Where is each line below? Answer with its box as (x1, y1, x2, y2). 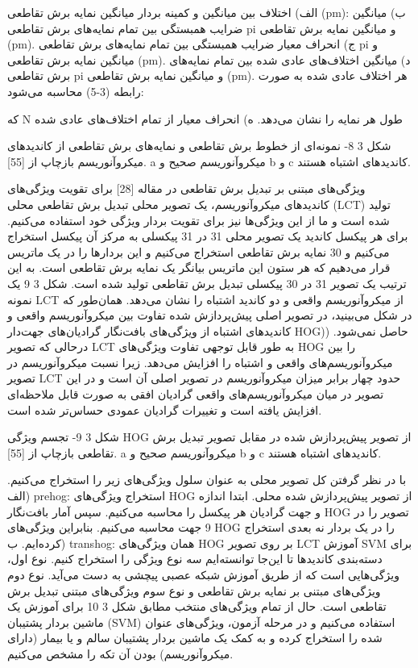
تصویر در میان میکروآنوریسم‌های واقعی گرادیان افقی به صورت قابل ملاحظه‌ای (7, 386, 384, 403)
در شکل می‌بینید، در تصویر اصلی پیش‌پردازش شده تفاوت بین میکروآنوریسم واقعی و (7, 307, 412, 324)
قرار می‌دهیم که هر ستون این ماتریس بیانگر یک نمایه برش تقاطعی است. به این (7, 259, 391, 276)
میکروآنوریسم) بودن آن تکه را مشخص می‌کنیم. (7, 645, 234, 662)
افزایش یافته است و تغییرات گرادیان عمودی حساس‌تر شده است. (7, 401, 322, 418)
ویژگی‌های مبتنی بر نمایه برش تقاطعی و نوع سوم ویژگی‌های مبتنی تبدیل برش (7, 582, 381, 599)
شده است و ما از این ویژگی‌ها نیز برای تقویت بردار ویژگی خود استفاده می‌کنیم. (7, 211, 390, 228)
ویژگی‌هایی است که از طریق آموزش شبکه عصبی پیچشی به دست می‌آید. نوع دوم (7, 566, 399, 582)
